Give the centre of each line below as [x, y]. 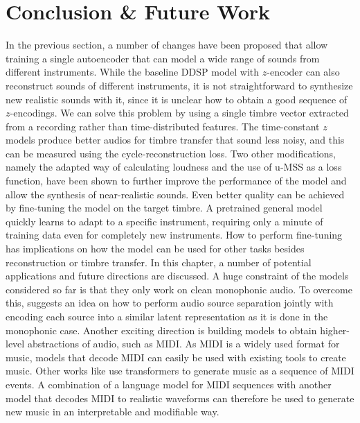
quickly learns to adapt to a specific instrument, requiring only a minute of [164, 221]
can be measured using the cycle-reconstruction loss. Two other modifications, [171, 153]
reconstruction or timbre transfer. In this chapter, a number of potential [159, 262]
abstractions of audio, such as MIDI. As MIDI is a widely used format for [183, 344]
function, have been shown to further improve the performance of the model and [176, 181]
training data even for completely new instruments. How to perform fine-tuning [174, 235]
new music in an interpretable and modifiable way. [112, 412]
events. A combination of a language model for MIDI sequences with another [169, 384]
